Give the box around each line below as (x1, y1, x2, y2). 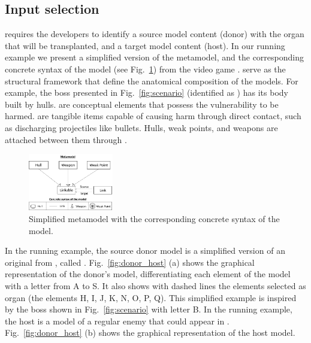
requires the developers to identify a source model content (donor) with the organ (5, 28, 304, 40)
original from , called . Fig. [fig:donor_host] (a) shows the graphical (5, 256, 255, 268)
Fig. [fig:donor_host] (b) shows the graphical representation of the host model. (5, 326, 295, 339)
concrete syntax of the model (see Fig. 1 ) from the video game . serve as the (5, 62, 286, 75)
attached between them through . (5, 133, 127, 145)
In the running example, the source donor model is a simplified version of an (5, 244, 285, 257)
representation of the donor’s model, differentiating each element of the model (5, 268, 291, 280)
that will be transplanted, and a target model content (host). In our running (5, 39, 285, 51)
